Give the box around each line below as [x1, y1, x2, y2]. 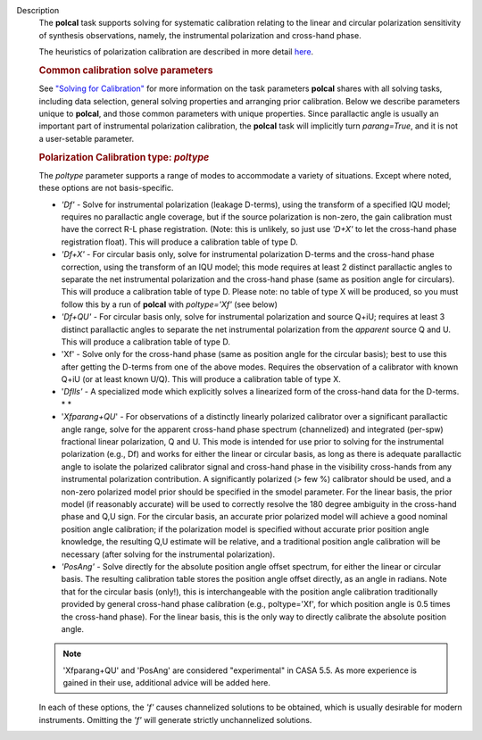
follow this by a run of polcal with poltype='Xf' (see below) [61, 299, 278, 310]
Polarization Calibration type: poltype [38, 151, 210, 163]
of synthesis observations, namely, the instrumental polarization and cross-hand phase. [38, 29, 361, 40]
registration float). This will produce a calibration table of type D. [61, 237, 298, 247]
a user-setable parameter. [38, 133, 135, 144]
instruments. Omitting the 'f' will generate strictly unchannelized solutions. [38, 714, 312, 725]
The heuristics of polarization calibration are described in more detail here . [38, 46, 314, 57]
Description [16, 5, 60, 15]
